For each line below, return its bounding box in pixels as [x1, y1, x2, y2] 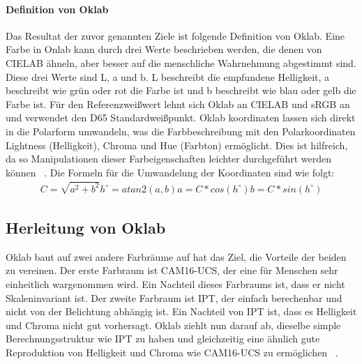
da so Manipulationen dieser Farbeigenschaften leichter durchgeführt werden [6, 151, 331, 166]
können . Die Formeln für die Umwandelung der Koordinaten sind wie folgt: [6, 165, 335, 179]
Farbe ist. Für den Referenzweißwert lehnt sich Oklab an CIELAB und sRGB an [6, 96, 350, 111]
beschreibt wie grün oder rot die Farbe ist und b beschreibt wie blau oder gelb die [6, 83, 356, 98]
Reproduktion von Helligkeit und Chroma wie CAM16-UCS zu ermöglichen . [6, 345, 338, 359]
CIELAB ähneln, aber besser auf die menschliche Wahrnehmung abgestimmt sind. [6, 55, 356, 70]
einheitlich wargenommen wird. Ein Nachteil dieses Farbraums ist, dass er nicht [6, 277, 345, 291]
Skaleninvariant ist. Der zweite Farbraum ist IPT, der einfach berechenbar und [6, 290, 342, 305]
